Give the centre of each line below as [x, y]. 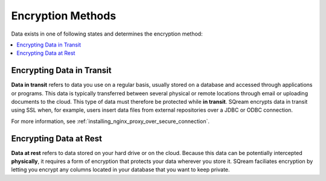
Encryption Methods [64, 16]
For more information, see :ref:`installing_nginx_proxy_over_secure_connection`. [110, 121]
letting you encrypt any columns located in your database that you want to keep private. [120, 170]
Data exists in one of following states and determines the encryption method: [107, 34]
